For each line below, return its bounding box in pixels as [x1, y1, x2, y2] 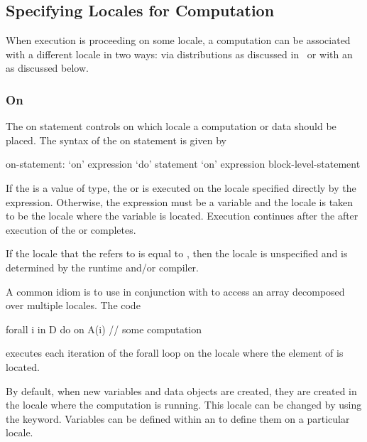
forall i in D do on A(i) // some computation [6, 321, 202, 336]
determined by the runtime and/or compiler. [6, 259, 199, 274]
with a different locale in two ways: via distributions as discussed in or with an [6, 46, 353, 61]
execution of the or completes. [6, 222, 136, 237]
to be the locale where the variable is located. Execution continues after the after [6, 208, 358, 223]
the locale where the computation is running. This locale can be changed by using [6, 397, 362, 412]
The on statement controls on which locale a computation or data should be [6, 119, 336, 134]
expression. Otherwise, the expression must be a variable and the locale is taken [6, 194, 354, 209]
